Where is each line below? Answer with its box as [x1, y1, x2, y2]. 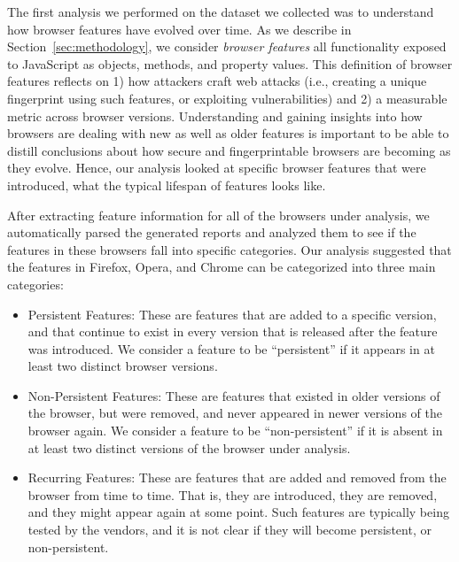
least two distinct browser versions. [27, 357, 218, 375]
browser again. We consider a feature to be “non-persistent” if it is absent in [27, 421, 443, 440]
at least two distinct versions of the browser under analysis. [27, 438, 351, 457]
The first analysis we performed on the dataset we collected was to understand [7, 3, 434, 20]
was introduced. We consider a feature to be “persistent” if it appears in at [27, 339, 435, 358]
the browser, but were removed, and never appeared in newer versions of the [27, 404, 442, 422]
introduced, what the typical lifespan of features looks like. [7, 175, 326, 194]
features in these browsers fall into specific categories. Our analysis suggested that [7, 240, 452, 258]
